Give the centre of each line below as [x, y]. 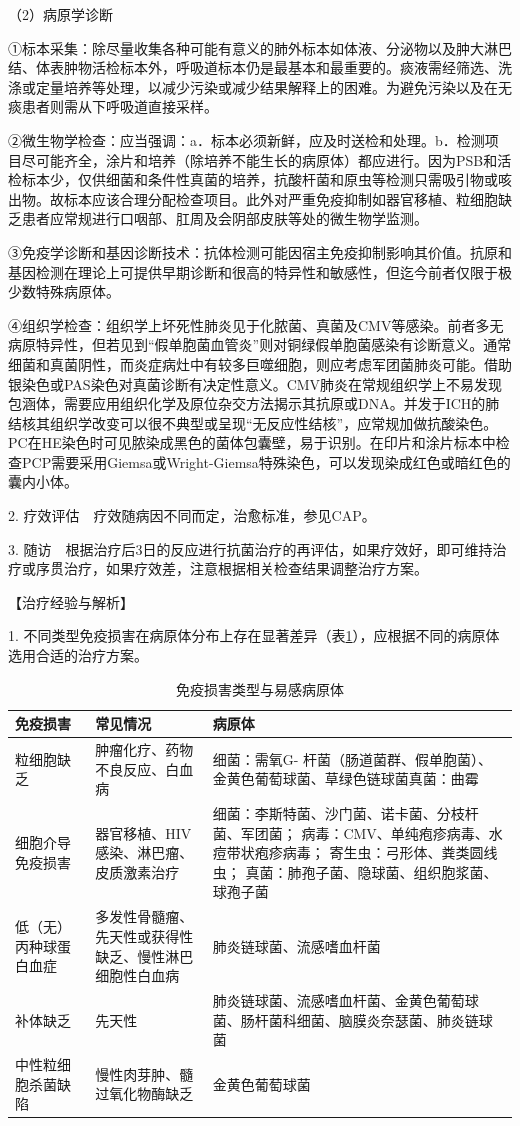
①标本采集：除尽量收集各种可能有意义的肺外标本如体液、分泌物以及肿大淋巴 [260, 47]
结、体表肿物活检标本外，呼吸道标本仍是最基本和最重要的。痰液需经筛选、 [253, 67]
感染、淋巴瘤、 [144, 852]
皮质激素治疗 [137, 871]
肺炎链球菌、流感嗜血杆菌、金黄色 [324, 999]
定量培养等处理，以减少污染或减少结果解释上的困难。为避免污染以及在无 [273, 86]
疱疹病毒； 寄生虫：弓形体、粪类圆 [369, 852]
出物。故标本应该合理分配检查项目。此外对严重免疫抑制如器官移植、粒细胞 [253, 198]
